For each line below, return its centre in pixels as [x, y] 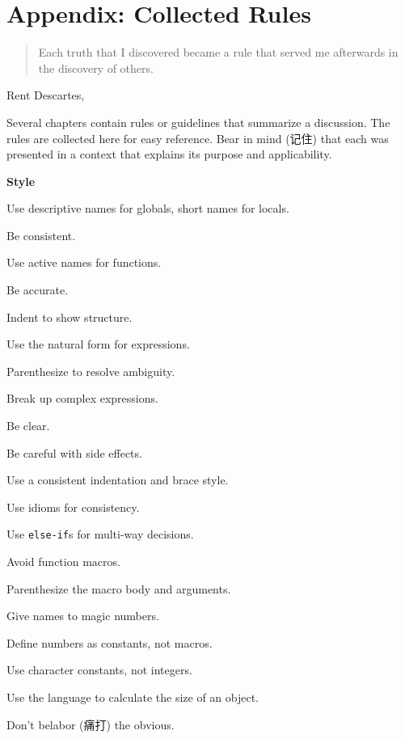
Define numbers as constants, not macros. [110, 642]
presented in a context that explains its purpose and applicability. [169, 154]
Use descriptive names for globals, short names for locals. [148, 208]
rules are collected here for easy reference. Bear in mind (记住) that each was [198, 138]
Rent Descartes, [46, 95]
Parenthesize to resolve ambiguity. [91, 371]
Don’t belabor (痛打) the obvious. [91, 724]
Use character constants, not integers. [99, 670]
